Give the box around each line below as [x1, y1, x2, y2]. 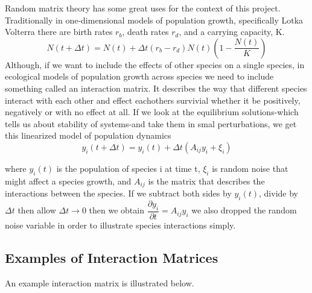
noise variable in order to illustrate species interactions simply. [5, 218, 236, 231]
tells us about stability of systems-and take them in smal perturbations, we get [5, 117, 297, 130]
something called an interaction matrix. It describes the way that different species [5, 81, 307, 94]
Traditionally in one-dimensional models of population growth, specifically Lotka [5, 13, 304, 26]
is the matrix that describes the [148, 174, 265, 187]
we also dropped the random [191, 204, 297, 216]
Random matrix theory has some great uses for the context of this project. [5, 2, 281, 14]
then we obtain [89, 204, 144, 216]
